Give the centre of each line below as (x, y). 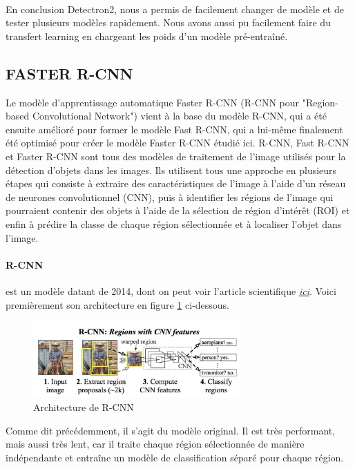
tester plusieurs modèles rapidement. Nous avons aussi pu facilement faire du (168, 22)
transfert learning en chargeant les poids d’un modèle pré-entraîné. (147, 36)
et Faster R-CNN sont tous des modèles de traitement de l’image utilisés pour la (176, 156)
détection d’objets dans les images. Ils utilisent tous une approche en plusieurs (171, 170)
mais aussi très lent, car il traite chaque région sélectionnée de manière (155, 444)
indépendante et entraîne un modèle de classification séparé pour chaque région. (175, 457)
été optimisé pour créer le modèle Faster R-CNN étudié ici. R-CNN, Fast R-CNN (177, 143)
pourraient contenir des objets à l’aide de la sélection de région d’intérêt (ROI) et (178, 210)
